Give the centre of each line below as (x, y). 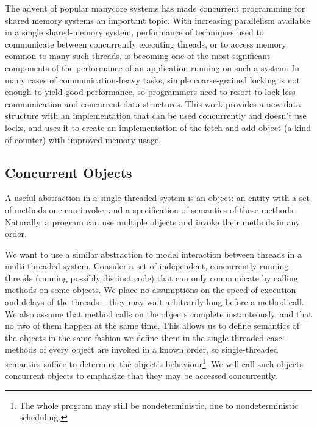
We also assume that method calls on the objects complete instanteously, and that (158, 313)
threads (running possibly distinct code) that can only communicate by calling (151, 277)
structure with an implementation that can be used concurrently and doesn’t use (156, 115)
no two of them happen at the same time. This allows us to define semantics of (152, 326)
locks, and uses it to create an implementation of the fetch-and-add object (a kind (158, 127)
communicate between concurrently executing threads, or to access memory (146, 44)
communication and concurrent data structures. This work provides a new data (153, 103)
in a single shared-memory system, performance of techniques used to (134, 32)
